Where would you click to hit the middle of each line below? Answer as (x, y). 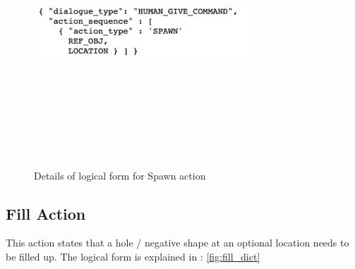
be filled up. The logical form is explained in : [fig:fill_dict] (133, 256)
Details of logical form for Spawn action (120, 175)
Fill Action (46, 213)
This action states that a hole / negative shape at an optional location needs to (177, 243)
